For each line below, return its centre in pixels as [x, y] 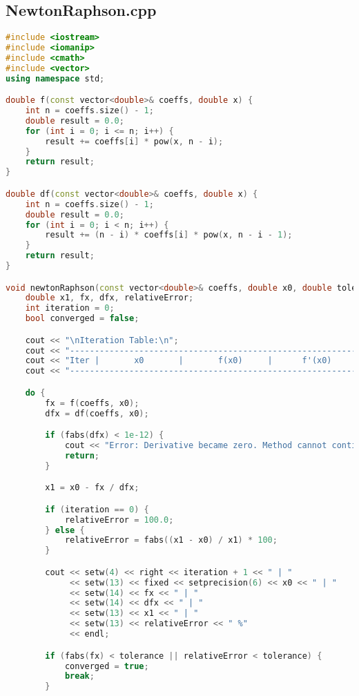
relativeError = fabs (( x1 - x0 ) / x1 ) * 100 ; [171, 540]
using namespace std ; [55, 78]
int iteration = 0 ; [70, 308]
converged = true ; [107, 666]
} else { [65, 530]
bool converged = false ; [82, 319]
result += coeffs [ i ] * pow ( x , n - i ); [134, 141]
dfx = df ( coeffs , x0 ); [97, 413]
